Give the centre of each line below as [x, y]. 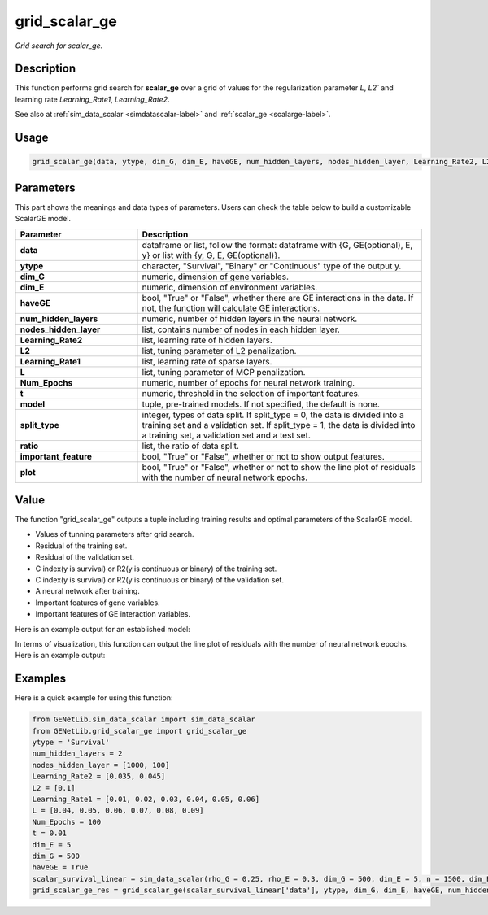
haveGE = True [60, 867]
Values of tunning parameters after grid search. [115, 534]
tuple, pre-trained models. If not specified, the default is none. [261, 404]
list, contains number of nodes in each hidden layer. [241, 329]
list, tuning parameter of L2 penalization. [219, 351]
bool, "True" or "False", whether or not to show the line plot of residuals [279, 467]
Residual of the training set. [81, 546]
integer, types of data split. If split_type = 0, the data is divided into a [273, 415]
